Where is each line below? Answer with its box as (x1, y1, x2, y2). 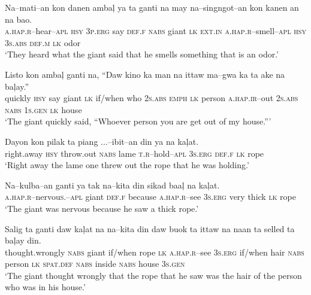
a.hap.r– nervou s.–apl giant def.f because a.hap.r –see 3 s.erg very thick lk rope (5, 190, 296, 203)
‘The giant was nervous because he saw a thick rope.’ (5, 202, 199, 214)
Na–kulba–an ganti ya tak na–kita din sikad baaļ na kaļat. (5, 178, 220, 191)
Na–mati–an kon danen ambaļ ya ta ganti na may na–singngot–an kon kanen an (5, 1, 299, 13)
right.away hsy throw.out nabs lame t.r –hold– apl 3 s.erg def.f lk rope (5, 147, 264, 159)
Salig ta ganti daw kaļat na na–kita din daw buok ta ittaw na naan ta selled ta (5, 222, 295, 235)
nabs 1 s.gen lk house (5, 103, 82, 115)
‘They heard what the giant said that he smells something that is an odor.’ (5, 48, 279, 60)
